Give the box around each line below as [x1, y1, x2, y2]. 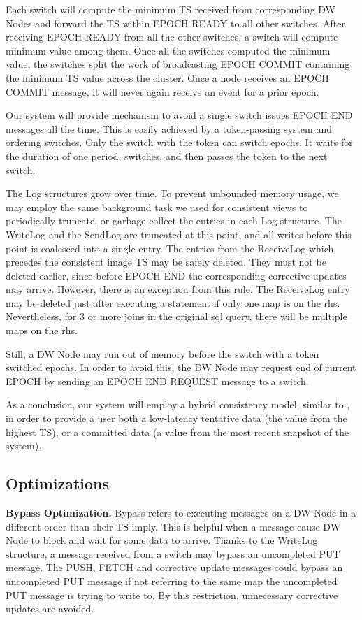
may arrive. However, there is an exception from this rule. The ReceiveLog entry [6, 282, 350, 296]
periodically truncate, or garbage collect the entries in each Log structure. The [6, 213, 342, 228]
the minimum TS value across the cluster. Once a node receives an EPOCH [6, 70, 329, 85]
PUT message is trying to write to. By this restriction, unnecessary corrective [6, 587, 338, 602]
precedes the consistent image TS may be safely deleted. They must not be [6, 254, 326, 269]
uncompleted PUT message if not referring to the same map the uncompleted [6, 573, 338, 588]
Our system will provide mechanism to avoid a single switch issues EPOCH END [6, 108, 353, 122]
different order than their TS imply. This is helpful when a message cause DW [6, 519, 341, 533]
